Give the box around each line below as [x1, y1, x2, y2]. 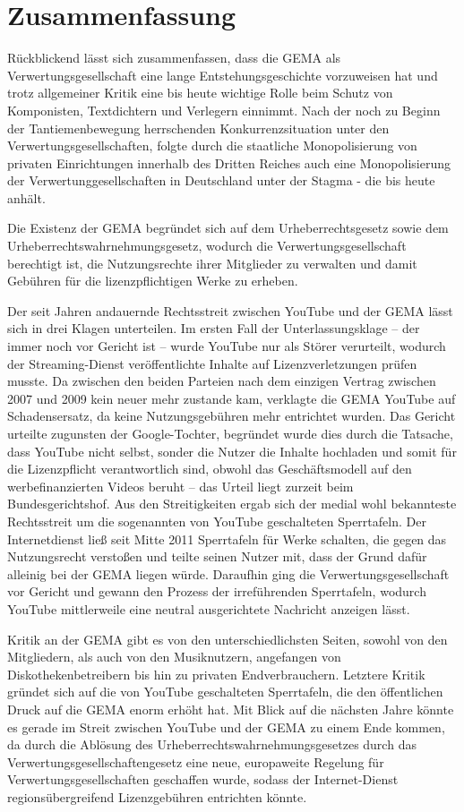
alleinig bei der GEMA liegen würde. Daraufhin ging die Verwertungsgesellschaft [7, 564, 450, 583]
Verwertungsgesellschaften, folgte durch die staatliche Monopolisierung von [7, 136, 417, 155]
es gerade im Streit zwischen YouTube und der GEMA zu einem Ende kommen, [7, 717, 445, 736]
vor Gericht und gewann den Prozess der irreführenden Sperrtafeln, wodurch [7, 582, 426, 601]
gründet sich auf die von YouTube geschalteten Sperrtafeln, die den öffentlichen [7, 682, 443, 701]
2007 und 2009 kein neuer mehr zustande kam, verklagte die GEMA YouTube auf [7, 389, 456, 407]
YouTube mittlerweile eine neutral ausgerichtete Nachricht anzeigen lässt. [7, 599, 410, 618]
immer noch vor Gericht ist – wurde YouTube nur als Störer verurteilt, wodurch [7, 337, 446, 355]
